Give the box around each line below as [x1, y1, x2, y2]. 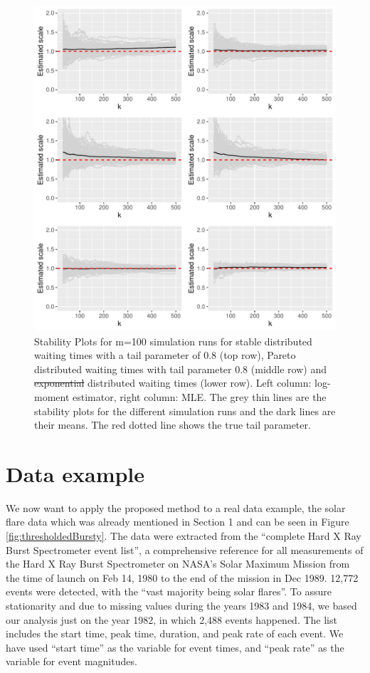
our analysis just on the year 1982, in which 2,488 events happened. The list [6, 612, 337, 627]
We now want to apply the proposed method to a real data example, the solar [6, 500, 346, 515]
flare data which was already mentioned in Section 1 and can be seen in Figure [6, 514, 349, 529]
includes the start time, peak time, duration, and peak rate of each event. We [6, 626, 344, 641]
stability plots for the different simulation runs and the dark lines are [34, 403, 336, 418]
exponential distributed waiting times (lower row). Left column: [34, 375, 312, 390]
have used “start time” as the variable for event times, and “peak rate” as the [6, 640, 344, 654]
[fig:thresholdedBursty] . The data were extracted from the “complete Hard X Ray [6, 528, 361, 543]
